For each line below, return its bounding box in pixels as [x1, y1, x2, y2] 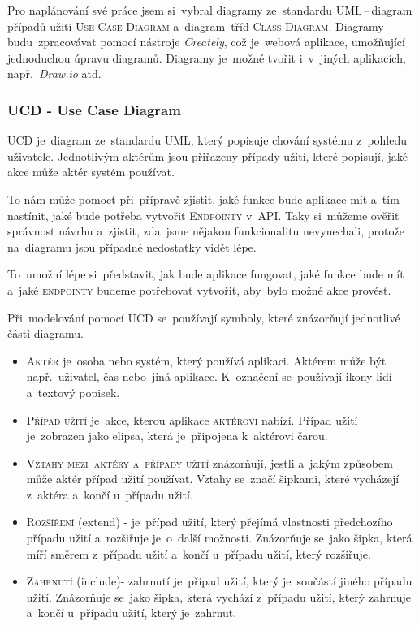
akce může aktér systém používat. [7, 163, 175, 180]
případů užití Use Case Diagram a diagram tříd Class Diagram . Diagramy [7, 17, 384, 34]
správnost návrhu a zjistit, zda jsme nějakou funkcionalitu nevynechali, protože [7, 222, 404, 240]
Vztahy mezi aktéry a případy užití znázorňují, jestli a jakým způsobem [26, 454, 393, 471]
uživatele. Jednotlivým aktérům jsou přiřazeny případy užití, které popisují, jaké [7, 147, 408, 164]
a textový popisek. [26, 383, 120, 400]
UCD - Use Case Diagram [7, 99, 181, 119]
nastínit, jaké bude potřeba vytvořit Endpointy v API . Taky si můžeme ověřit [7, 206, 400, 223]
